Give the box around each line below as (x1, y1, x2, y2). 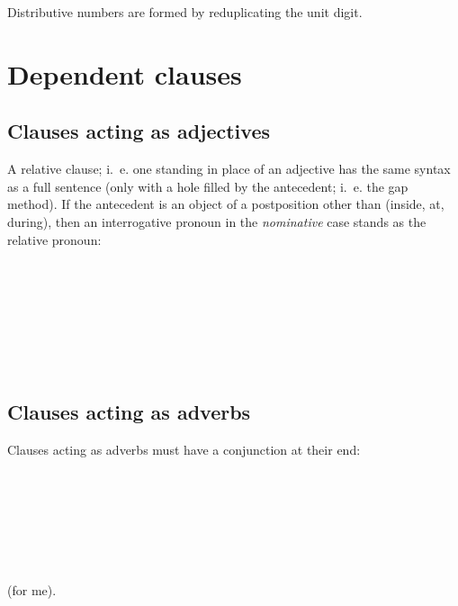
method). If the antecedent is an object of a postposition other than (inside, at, (7, 194, 445, 213)
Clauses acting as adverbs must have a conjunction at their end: (7, 439, 361, 458)
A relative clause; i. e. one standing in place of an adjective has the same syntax (7, 159, 451, 178)
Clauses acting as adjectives (7, 117, 270, 145)
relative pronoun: (7, 230, 102, 249)
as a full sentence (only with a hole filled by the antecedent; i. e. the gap (7, 176, 409, 195)
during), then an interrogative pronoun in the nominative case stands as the (7, 212, 427, 231)
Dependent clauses (7, 55, 242, 92)
